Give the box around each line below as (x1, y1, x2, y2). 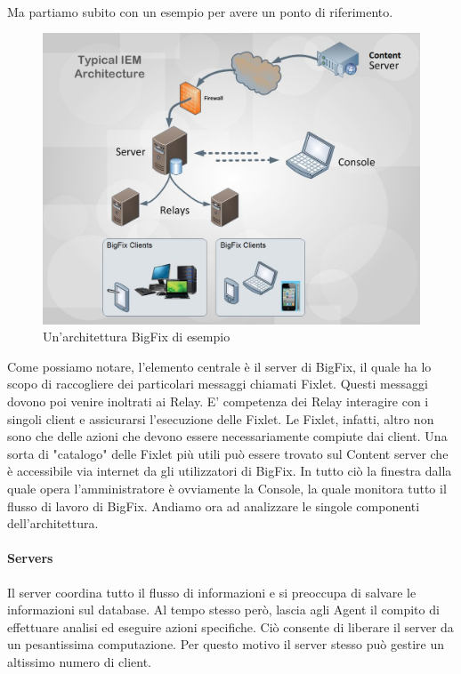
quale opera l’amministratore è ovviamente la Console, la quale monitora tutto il (7, 479, 447, 498)
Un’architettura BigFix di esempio (43, 327, 230, 346)
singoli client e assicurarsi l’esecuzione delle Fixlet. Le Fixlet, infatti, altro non (7, 409, 434, 428)
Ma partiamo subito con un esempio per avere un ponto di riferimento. (7, 2, 393, 20)
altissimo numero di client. (7, 653, 151, 670)
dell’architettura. (7, 514, 99, 533)
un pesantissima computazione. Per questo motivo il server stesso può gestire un (7, 635, 444, 654)
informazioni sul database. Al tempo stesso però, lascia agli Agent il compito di (7, 600, 440, 619)
